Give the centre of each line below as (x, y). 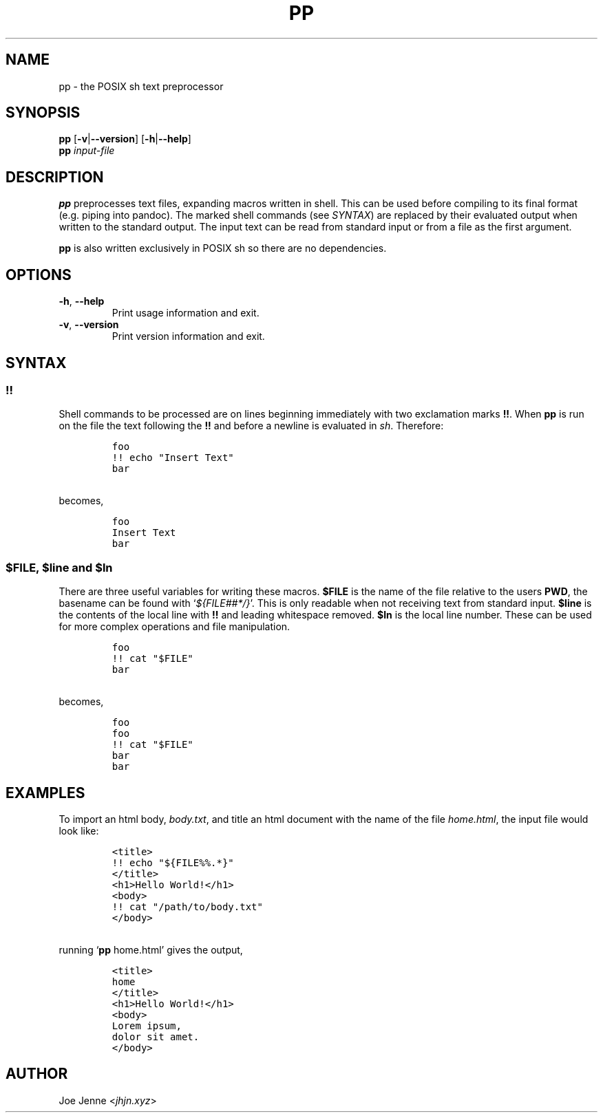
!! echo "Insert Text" (173, 458)
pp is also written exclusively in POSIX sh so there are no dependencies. (223, 248)
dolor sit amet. (156, 1036)
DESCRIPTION (55, 177)
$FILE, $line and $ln (59, 567)
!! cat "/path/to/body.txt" (187, 906)
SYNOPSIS (43, 113)
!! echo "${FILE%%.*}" (173, 862)
